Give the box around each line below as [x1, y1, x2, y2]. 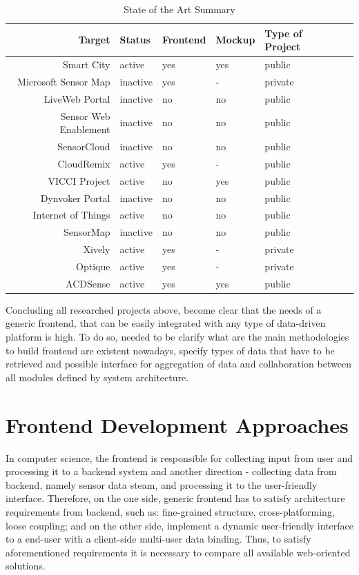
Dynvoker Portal [40, 190, 110, 205]
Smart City [62, 57, 110, 72]
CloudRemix [57, 156, 110, 170]
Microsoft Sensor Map [17, 74, 110, 88]
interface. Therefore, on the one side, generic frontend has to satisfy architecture [6, 491, 345, 505]
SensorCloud [57, 139, 110, 153]
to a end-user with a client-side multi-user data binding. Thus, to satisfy [6, 532, 311, 546]
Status [119, 32, 151, 47]
